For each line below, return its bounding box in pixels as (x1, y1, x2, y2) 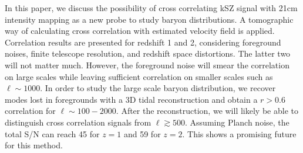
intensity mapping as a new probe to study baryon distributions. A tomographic (5, 13, 294, 25)
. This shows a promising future (182, 127, 297, 140)
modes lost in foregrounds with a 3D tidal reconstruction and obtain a (5, 93, 258, 105)
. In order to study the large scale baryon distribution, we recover (40, 82, 276, 94)
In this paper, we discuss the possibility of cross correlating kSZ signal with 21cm (5, 2, 298, 13)
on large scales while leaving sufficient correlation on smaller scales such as (5, 70, 273, 82)
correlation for (5, 105, 56, 117)
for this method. (5, 139, 63, 151)
